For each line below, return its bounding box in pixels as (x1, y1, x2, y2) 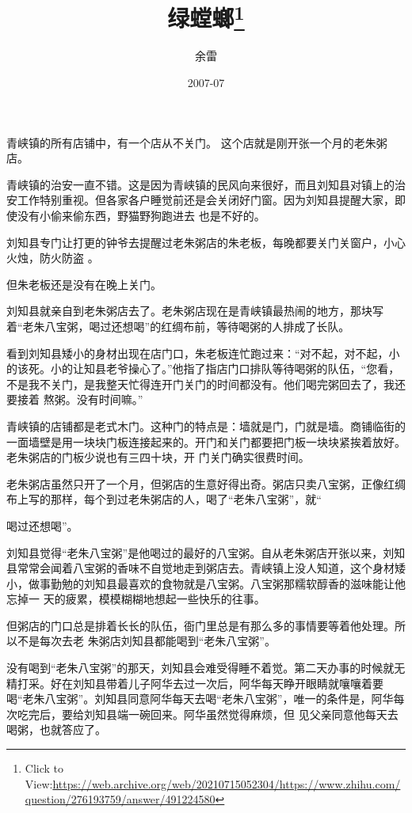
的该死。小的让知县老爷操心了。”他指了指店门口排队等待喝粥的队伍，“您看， (6, 360, 400, 377)
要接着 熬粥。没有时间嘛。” (6, 391, 143, 408)
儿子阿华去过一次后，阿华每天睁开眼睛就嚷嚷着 (128, 674, 372, 691)
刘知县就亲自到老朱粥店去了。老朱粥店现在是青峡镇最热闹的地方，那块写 (6, 302, 383, 319)
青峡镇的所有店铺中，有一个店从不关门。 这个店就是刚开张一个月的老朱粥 (6, 134, 387, 150)
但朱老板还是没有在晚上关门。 (6, 275, 162, 292)
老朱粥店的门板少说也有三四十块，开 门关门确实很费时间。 (6, 449, 310, 465)
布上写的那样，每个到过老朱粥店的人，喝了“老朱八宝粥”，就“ (6, 491, 322, 507)
